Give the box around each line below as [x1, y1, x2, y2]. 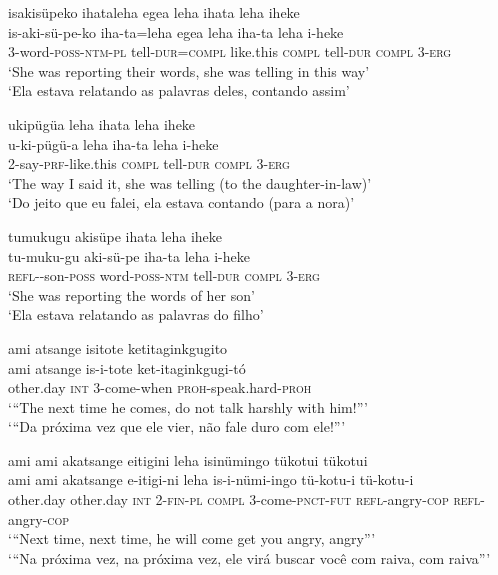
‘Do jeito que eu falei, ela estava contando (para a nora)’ [8, 192, 355, 213]
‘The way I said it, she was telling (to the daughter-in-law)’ [8, 172, 372, 193]
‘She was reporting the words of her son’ [8, 284, 255, 305]
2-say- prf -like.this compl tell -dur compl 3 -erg [8, 153, 290, 174]
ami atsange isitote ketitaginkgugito [8, 337, 228, 358]
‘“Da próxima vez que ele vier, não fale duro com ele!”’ [8, 416, 346, 437]
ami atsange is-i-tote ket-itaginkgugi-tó [8, 357, 246, 378]
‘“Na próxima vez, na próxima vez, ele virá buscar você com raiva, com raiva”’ [8, 547, 491, 568]
